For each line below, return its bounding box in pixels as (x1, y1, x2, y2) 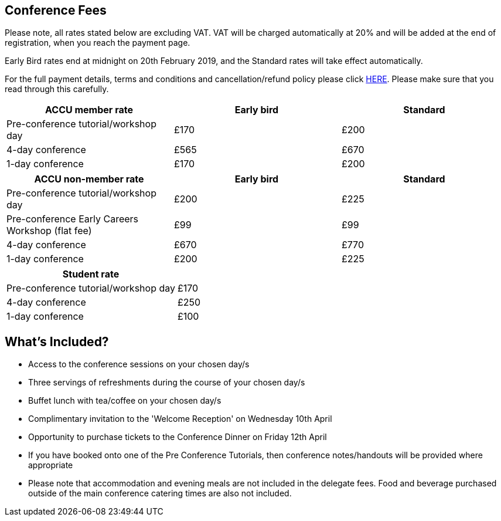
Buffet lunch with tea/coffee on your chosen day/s (28, 395, 221, 406)
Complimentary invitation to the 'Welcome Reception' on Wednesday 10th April (28, 414, 332, 424)
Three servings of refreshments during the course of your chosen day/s (28, 377, 305, 388)
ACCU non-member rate (34, 173, 144, 185)
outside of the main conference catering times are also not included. (28, 488, 292, 499)
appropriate (28, 460, 73, 471)
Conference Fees (5, 3, 107, 18)
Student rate (62, 268, 120, 280)
